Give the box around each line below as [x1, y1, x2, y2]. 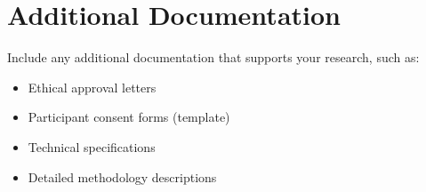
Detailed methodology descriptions [28, 167, 217, 186]
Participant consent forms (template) [28, 108, 230, 126]
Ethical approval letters [28, 77, 157, 96]
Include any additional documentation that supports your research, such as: [7, 48, 420, 67]
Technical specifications [28, 137, 156, 156]
